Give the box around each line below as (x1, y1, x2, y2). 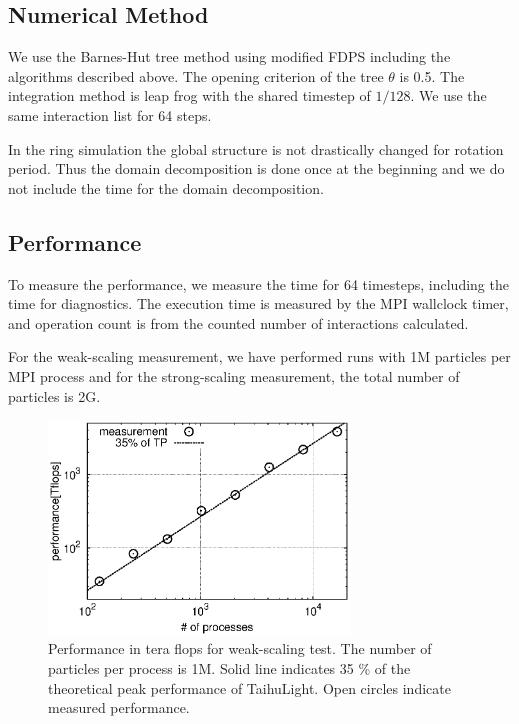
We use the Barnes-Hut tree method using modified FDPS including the (8, 46, 451, 67)
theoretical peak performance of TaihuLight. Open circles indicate (48, 677, 451, 698)
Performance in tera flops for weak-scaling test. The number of (48, 638, 432, 659)
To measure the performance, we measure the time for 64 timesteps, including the (8, 273, 509, 294)
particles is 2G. (8, 385, 101, 406)
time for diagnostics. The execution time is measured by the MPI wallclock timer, (8, 293, 509, 314)
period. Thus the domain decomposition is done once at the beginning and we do (8, 158, 505, 179)
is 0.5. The (399, 65, 465, 86)
